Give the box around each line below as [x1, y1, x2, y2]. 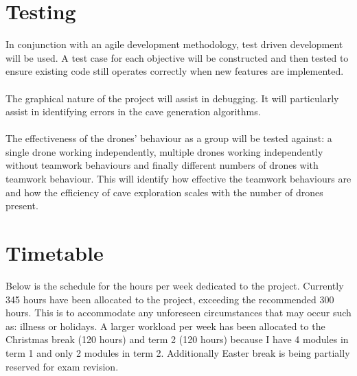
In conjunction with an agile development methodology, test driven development [5, 37, 343, 51]
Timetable [5, 239, 104, 267]
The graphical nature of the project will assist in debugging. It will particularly [5, 91, 339, 105]
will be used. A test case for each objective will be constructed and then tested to [5, 50, 349, 64]
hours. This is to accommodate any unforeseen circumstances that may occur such [5, 305, 352, 320]
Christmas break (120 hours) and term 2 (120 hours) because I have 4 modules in [5, 332, 349, 346]
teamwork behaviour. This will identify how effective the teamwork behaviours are [5, 172, 352, 186]
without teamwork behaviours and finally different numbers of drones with [5, 158, 319, 172]
